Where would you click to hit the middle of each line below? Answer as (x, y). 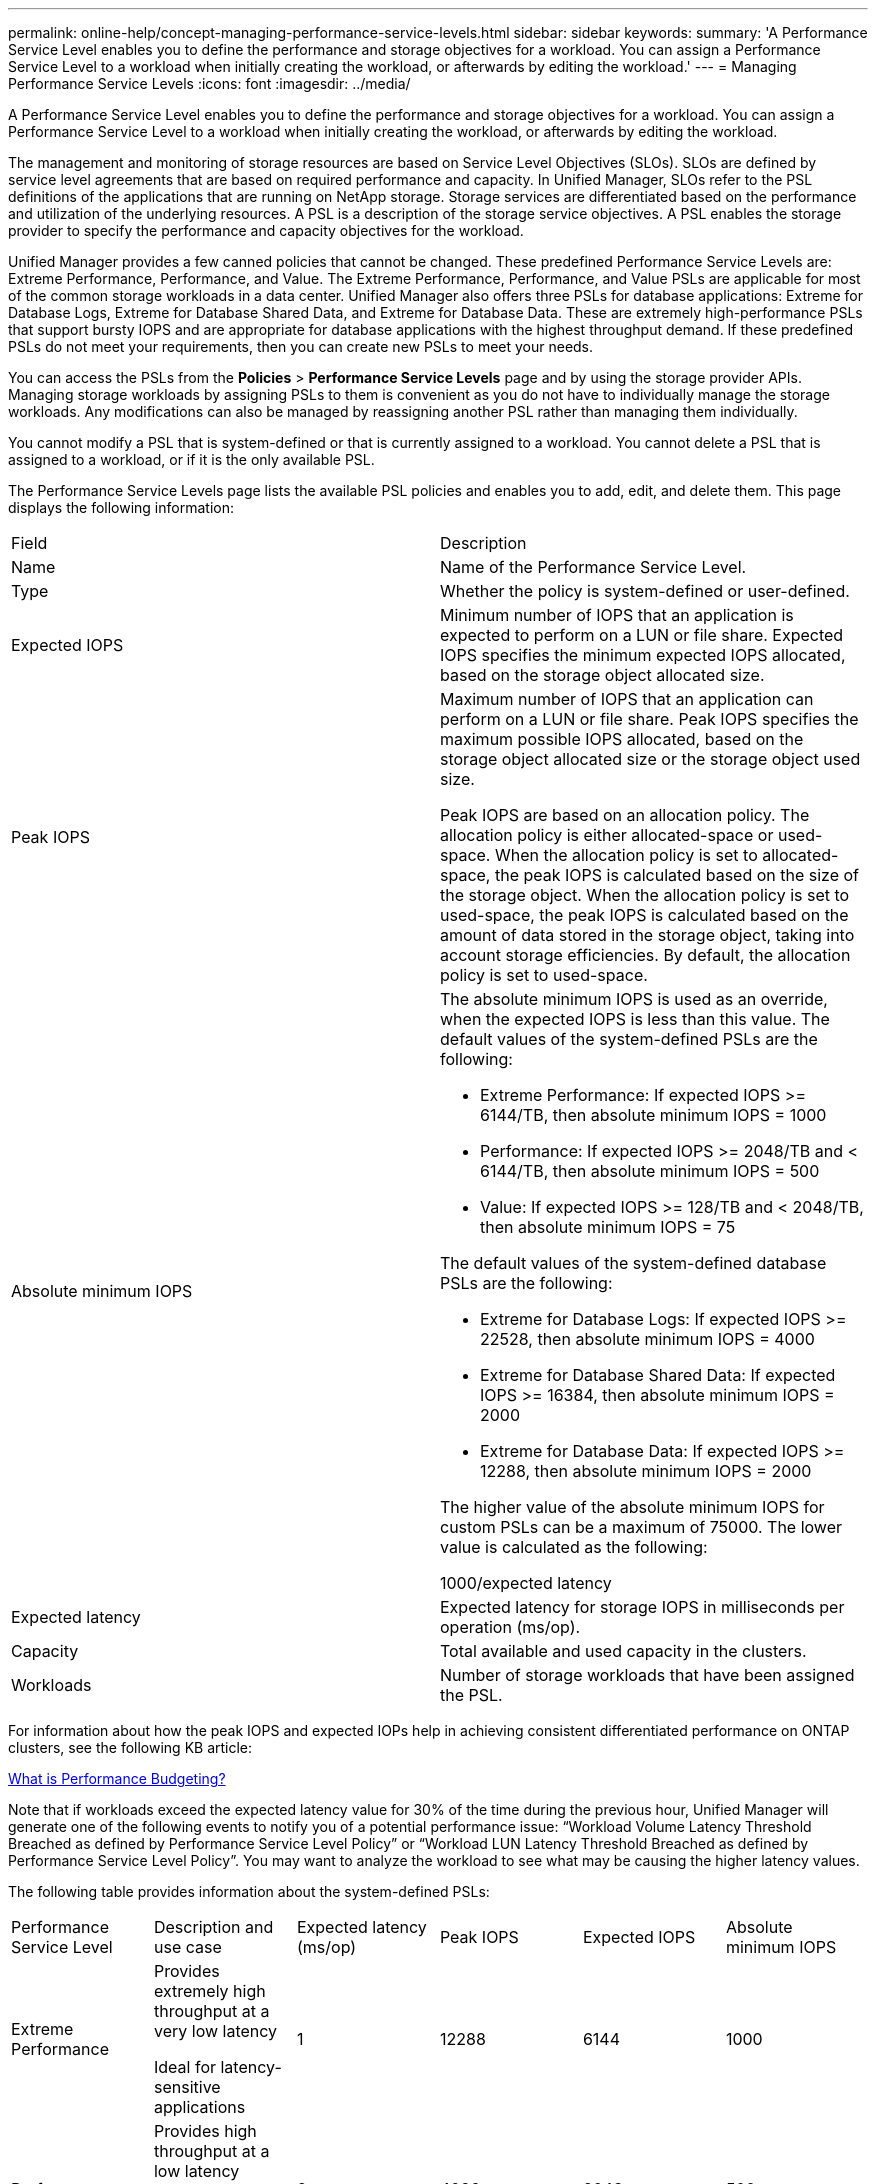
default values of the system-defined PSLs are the (629, 1039)
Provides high (205, 2131)
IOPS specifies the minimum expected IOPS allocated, (643, 655)
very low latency (215, 2031)
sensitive (187, 2087)
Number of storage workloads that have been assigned (647, 1675)
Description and (213, 1927)
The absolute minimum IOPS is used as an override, (634, 999)
